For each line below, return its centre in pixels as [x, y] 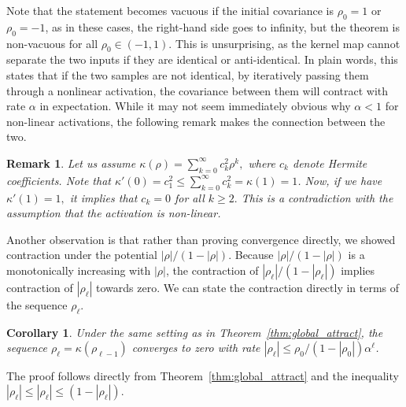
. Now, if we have [340, 180]
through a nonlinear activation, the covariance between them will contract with [197, 90]
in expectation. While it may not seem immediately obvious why [195, 106]
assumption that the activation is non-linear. [114, 213]
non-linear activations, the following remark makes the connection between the [196, 121]
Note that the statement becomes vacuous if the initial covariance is [170, 10]
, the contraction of [212, 270]
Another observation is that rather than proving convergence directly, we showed [201, 239]
